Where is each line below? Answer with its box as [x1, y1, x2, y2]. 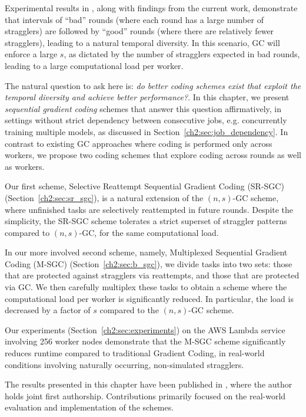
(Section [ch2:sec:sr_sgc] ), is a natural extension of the [5, 191, 204, 203]
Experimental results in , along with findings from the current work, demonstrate [5, 2, 298, 14]
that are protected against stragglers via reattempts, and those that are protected [5, 269, 300, 281]
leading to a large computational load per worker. [5, 59, 184, 71]
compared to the [99, 304, 159, 316]
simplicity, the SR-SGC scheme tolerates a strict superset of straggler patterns [5, 215, 287, 227]
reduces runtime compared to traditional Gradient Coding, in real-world [5, 347, 265, 359]
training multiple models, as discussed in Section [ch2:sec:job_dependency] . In [5, 125, 288, 137]
